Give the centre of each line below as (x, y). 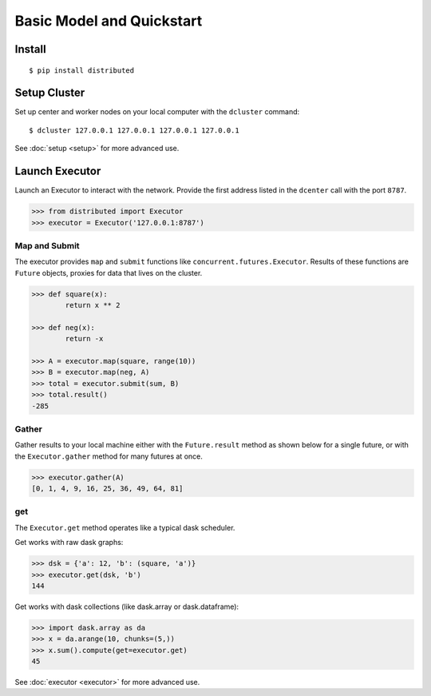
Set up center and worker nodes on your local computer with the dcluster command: (157, 112)
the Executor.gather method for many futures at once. (109, 456)
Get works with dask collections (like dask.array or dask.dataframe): (127, 607)
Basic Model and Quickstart (109, 21)
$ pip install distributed (82, 70)
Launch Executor (58, 171)
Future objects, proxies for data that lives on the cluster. (109, 272)
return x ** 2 (93, 305)
